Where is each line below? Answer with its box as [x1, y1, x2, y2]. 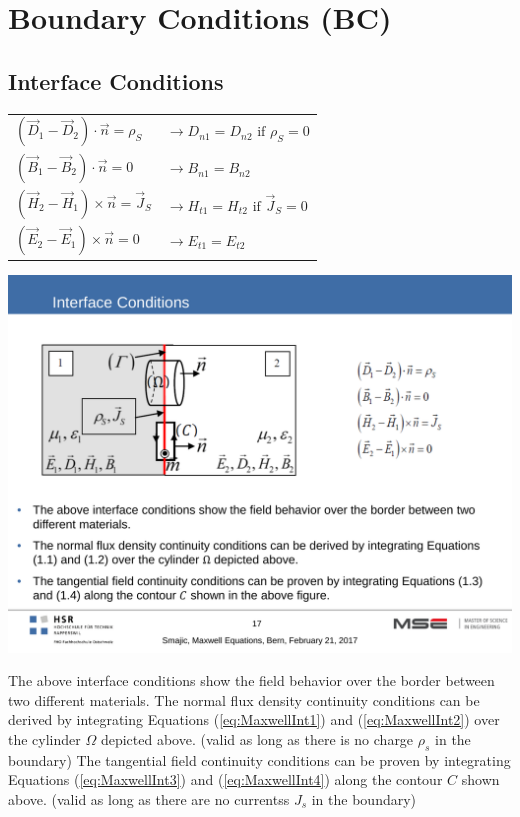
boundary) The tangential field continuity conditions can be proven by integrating [8, 749, 511, 770]
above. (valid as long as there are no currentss [8, 788, 290, 809]
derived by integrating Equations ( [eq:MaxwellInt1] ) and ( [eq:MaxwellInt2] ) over [8, 709, 500, 730]
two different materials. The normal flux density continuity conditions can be [8, 689, 480, 710]
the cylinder [8, 728, 81, 749]
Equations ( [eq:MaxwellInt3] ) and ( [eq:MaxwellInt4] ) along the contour [8, 769, 443, 790]
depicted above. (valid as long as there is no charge [100, 728, 414, 749]
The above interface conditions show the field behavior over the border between [8, 670, 495, 691]
